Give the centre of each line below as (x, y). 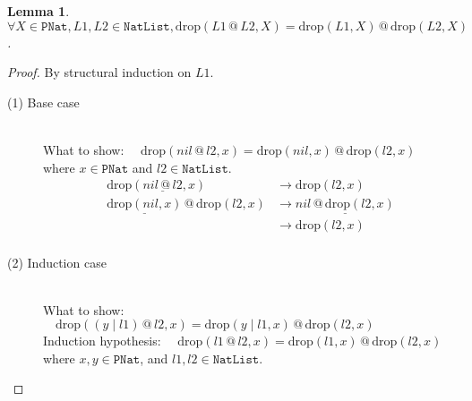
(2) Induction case (57, 262)
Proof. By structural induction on (99, 72)
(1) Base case (43, 102)
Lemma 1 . (39, 11)
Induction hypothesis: (102, 341)
